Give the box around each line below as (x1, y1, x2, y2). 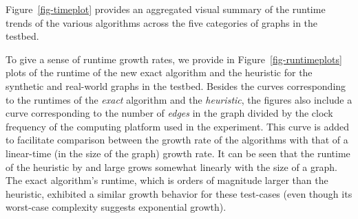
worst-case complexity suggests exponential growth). (6, 200, 227, 214)
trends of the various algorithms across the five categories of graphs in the (6, 15, 318, 30)
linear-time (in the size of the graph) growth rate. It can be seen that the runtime (6, 146, 350, 160)
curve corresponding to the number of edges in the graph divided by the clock (6, 106, 333, 120)
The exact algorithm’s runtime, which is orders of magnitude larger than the (6, 173, 328, 187)
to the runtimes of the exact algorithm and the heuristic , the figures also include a (6, 92, 352, 106)
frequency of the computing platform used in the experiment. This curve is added (6, 119, 349, 133)
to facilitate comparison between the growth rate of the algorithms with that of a (6, 132, 348, 147)
